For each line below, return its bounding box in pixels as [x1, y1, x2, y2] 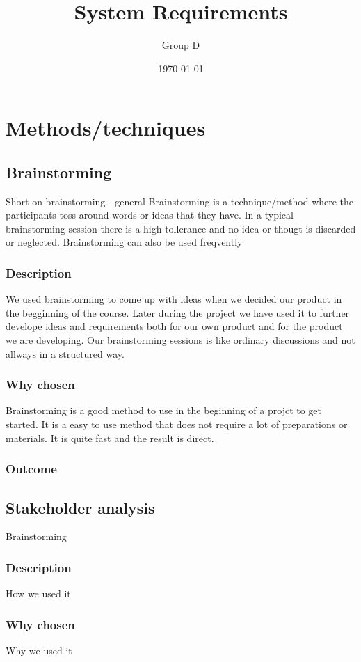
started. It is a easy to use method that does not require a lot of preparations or [6, 417, 348, 432]
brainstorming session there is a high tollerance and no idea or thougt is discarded [6, 221, 356, 235]
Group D [161, 38, 200, 52]
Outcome [6, 460, 57, 478]
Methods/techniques [6, 113, 206, 142]
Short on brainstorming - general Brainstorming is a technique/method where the [6, 194, 354, 208]
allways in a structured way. [6, 346, 125, 361]
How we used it [6, 586, 71, 601]
